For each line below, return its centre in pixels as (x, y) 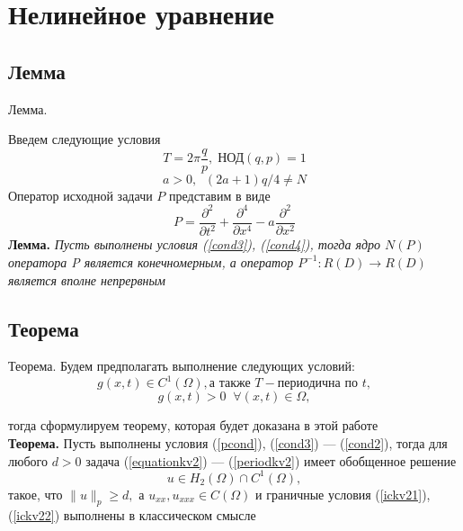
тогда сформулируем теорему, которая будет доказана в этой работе (193, 425)
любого (28, 460)
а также (230, 384)
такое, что (36, 494)
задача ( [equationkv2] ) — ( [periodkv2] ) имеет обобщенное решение (271, 460)
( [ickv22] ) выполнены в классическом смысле (132, 515)
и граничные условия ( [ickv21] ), (343, 494)
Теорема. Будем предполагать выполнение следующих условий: (182, 366)
